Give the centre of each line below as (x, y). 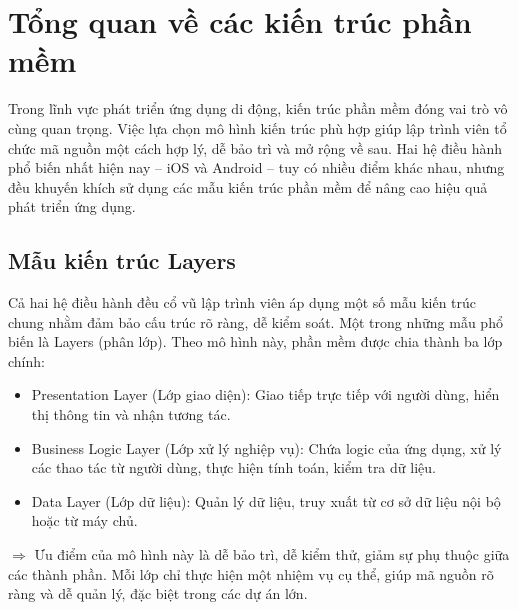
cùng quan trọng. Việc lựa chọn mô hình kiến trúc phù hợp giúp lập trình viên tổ (257, 127)
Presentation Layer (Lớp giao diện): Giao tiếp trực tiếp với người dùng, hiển (265, 394)
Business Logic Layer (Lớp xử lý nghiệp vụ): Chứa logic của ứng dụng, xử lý (266, 447)
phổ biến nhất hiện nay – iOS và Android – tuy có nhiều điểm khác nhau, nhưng (256, 167)
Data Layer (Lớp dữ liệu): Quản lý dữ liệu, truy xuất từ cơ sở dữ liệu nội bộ (266, 500)
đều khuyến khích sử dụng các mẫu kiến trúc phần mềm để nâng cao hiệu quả (248, 186)
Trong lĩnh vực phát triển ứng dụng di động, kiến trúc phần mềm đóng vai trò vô (258, 108)
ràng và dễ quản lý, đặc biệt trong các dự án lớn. (158, 593)
